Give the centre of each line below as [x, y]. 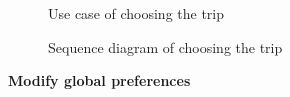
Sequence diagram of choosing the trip [165, 46]
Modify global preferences [99, 80]
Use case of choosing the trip [136, 13]
